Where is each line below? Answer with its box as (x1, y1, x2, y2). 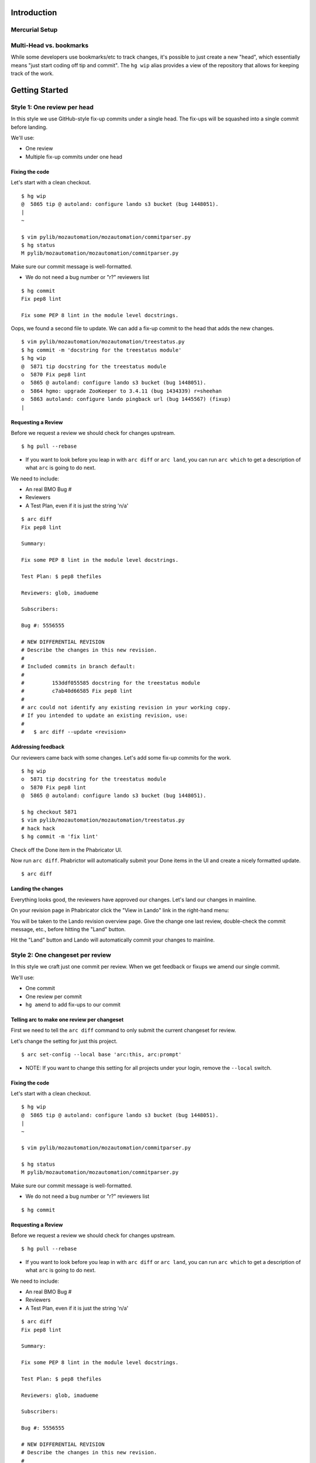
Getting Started (11, 85, 68, 95)
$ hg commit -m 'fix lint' (21, 833, 99, 840)
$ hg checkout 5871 (21, 809, 77, 815)
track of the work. (11, 70, 54, 77)
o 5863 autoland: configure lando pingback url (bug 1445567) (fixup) (21, 396, 231, 403)
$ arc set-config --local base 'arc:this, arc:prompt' (21, 1051, 182, 1058)
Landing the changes (11, 885, 64, 892)
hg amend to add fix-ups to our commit (25, 1001, 121, 1008)
